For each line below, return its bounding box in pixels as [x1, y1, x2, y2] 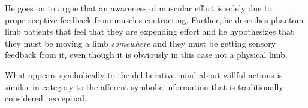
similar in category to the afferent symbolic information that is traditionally [5, 80, 283, 92]
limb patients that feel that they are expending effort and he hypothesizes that [5, 25, 294, 38]
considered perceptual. [5, 92, 87, 104]
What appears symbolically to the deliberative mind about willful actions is [5, 68, 283, 81]
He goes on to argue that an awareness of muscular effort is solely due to [5, 2, 272, 14]
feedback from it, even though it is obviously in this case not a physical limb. [5, 48, 288, 61]
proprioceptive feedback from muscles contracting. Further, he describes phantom [5, 13, 304, 26]
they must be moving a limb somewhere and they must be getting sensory [5, 36, 276, 49]
